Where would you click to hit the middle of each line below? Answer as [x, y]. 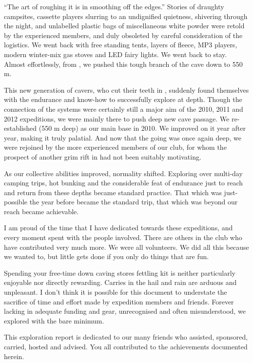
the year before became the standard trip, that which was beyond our [134, 202]
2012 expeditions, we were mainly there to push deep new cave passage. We [117, 118]
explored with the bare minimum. [54, 320]
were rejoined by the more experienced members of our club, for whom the [115, 147]
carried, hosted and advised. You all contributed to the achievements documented [126, 346]
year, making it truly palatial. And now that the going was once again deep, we [123, 137]
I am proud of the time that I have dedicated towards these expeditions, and [118, 228]
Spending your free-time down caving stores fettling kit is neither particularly [120, 272]
